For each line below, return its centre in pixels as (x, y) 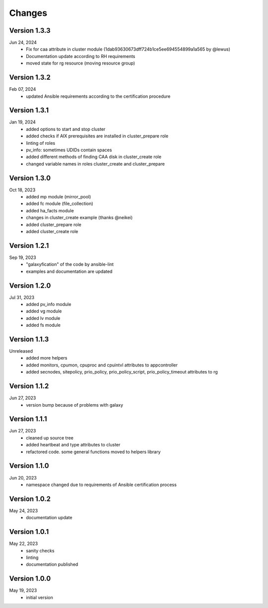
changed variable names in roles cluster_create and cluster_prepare (95, 164)
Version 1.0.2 (30, 499)
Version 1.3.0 (30, 178)
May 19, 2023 (23, 591)
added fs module (43, 325)
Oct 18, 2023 (22, 190)
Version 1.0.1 (29, 532)
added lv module (43, 318)
